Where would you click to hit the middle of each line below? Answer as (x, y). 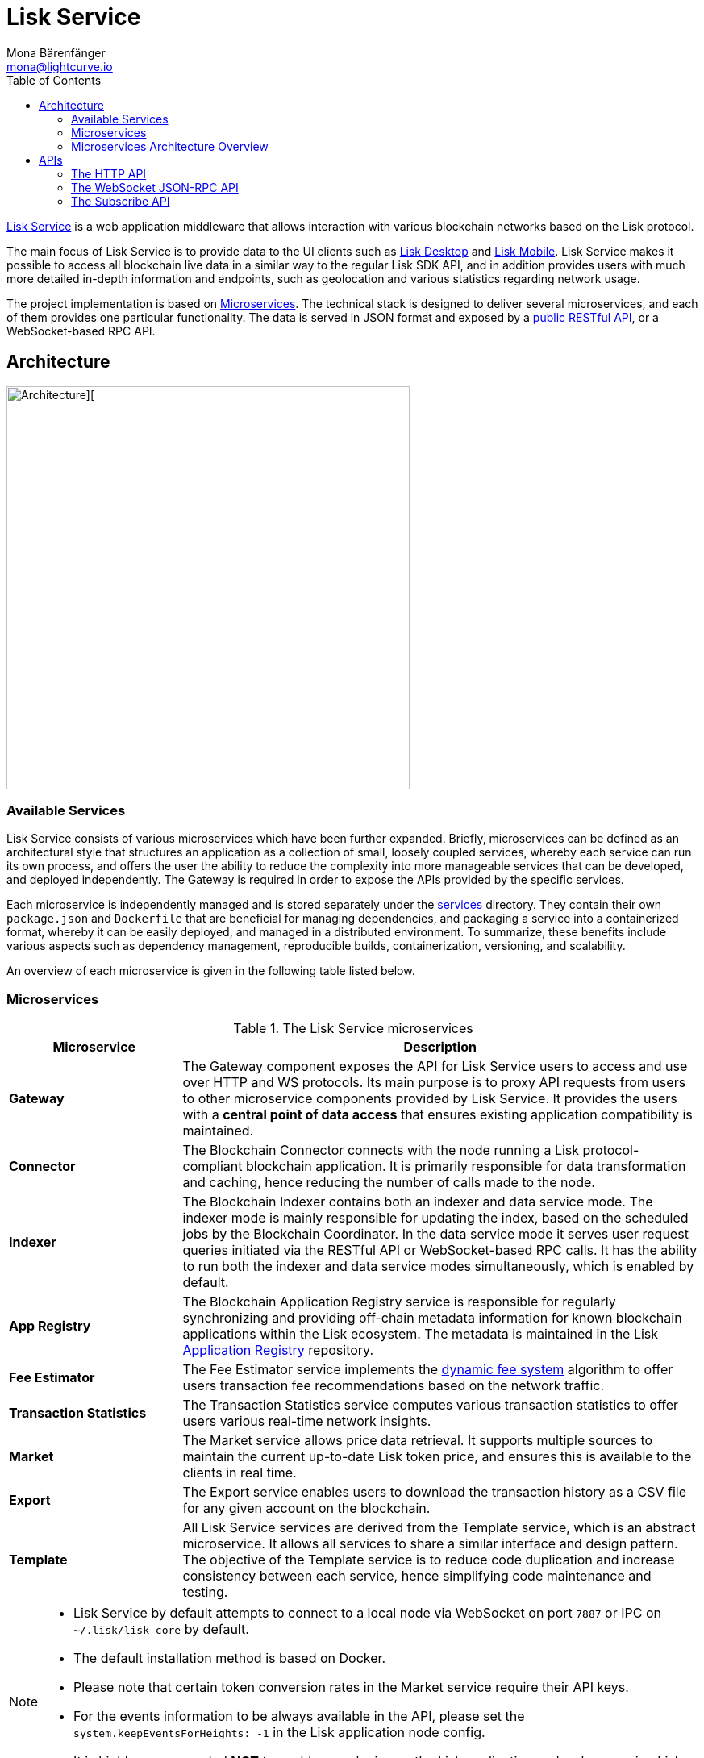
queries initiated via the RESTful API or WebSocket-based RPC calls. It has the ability (440, 1250)
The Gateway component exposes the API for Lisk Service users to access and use (435, 1066)
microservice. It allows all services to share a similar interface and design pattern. (430, 1544)
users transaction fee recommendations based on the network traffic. (394, 1386)
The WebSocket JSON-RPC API (155, 187)
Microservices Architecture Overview (170, 146)
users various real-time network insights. (307, 1421)
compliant (212, 1166)
